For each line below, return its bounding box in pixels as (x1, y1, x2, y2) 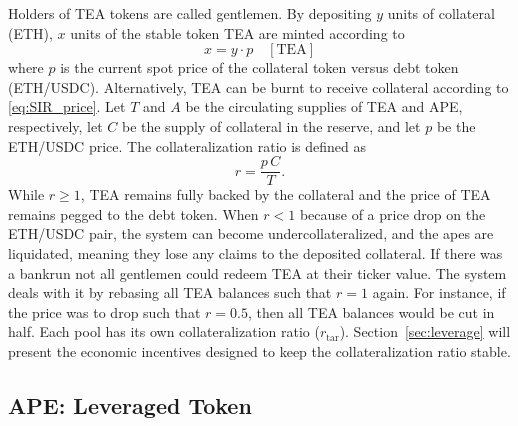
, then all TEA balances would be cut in (247, 301, 495, 322)
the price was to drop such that (8, 301, 201, 322)
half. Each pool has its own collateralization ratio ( (8, 321, 320, 342)
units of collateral (387, 3, 495, 23)
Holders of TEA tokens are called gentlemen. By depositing (8, 3, 372, 23)
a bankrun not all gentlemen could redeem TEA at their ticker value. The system (8, 262, 507, 283)
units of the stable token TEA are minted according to (70, 22, 405, 43)
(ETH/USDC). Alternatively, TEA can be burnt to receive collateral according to (8, 76, 509, 97)
